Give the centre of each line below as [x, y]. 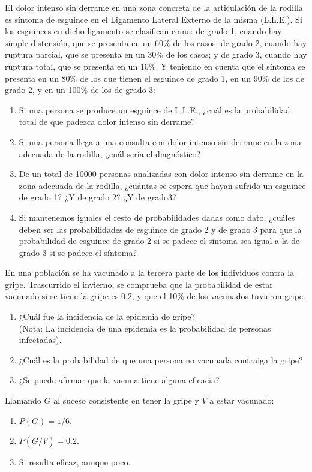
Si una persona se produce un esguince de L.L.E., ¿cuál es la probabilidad [154, 109]
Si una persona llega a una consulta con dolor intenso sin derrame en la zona [160, 141]
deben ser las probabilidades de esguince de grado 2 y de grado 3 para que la [160, 229]
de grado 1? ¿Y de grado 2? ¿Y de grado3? [97, 197]
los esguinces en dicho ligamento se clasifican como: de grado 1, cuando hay [143, 31]
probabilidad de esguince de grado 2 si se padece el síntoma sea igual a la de [159, 241]
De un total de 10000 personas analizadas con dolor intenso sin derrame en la [161, 174]
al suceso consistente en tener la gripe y [126, 400]
